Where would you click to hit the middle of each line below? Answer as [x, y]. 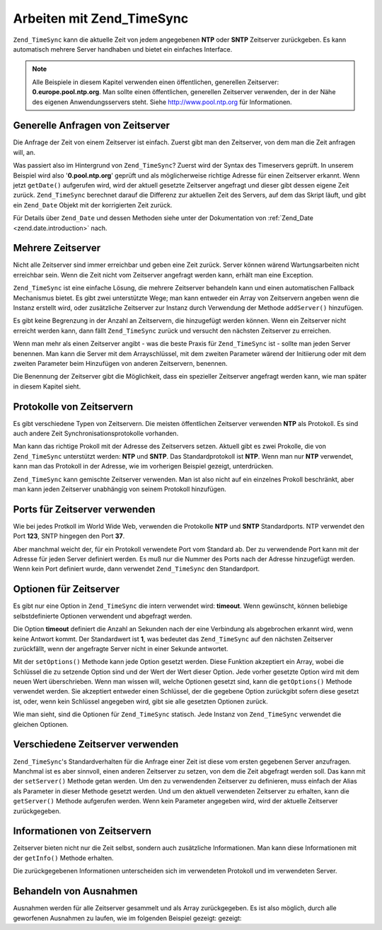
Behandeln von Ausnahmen [75, 891]
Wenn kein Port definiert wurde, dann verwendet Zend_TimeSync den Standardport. [137, 569]
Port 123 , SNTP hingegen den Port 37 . [69, 536]
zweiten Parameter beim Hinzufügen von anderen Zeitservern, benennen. [120, 363]
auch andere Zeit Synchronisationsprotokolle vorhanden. [96, 434]
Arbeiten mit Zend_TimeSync [101, 18]
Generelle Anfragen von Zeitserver [91, 126]
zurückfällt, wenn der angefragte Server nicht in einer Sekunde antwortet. [121, 648]
